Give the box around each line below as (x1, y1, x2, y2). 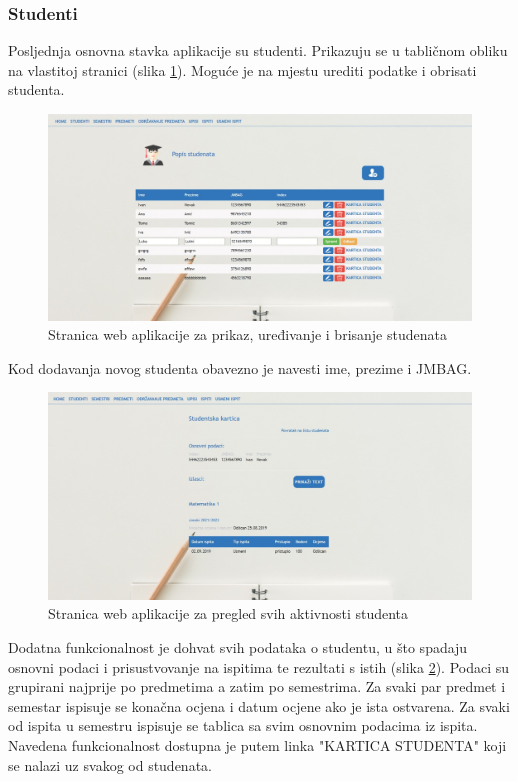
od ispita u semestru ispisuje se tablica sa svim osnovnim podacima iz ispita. (8, 715, 478, 736)
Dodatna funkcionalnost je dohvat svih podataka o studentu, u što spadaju (8, 637, 468, 658)
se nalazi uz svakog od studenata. (8, 754, 212, 775)
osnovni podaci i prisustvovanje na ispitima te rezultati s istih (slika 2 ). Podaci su (8, 656, 510, 677)
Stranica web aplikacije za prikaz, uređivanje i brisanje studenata (48, 324, 447, 345)
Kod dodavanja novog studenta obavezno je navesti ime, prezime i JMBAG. (8, 357, 472, 378)
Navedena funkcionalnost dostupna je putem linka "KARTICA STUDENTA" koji (8, 734, 507, 755)
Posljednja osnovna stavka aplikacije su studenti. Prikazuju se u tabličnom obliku (8, 40, 508, 61)
